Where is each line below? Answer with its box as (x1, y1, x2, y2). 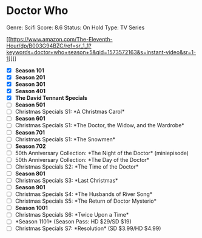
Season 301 (15, 80, 45, 88)
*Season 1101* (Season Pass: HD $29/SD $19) (15, 218, 132, 225)
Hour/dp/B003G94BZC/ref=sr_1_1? (6, 42, 92, 49)
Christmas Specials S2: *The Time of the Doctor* (15, 163, 139, 170)
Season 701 (15, 128, 45, 136)
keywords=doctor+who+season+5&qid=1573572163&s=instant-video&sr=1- (6, 48, 196, 55)
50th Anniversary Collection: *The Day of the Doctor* (15, 156, 150, 163)
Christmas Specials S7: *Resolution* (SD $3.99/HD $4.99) (15, 225, 161, 232)
